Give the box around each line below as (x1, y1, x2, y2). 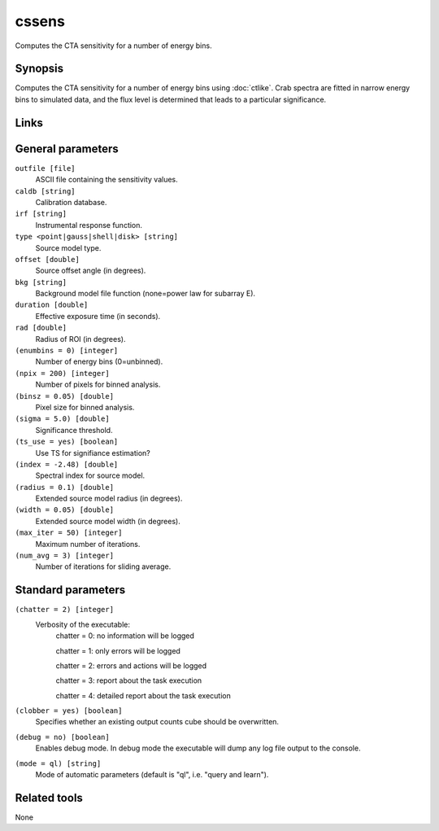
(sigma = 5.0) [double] (15, 414, 110, 423)
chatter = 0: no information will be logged (55, 631, 195, 641)
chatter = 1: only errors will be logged (55, 645, 180, 655)
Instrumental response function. (35, 220, 142, 230)
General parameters (15, 142, 120, 155)
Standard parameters (15, 583, 126, 597)
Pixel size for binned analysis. (35, 402, 135, 412)
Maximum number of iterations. (35, 539, 141, 549)
